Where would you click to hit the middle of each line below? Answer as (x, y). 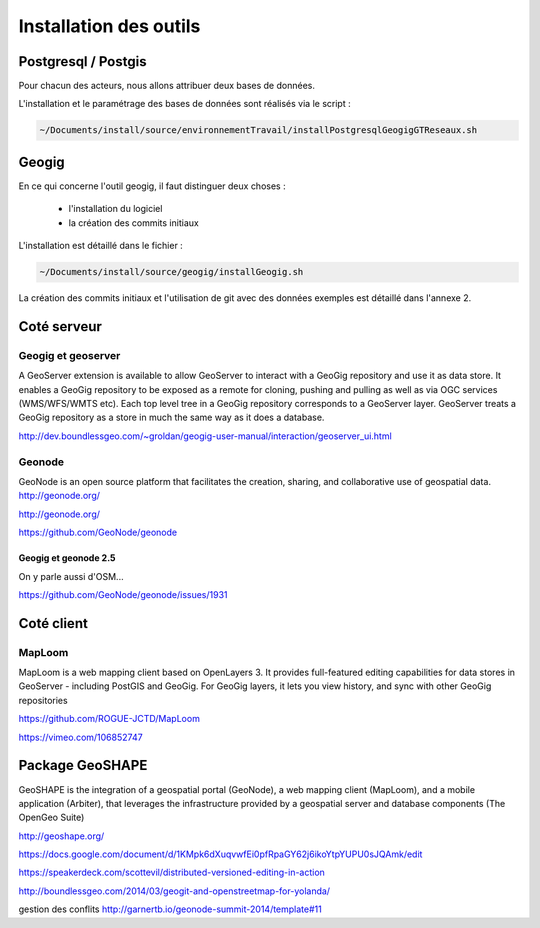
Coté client (53, 623)
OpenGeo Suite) (51, 817)
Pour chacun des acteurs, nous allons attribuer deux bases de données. (166, 86)
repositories (43, 700)
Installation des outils (109, 26)
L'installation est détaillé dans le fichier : (101, 246)
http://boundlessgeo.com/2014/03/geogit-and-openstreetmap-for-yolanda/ (174, 891)
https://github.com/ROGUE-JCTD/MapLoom (109, 719)
